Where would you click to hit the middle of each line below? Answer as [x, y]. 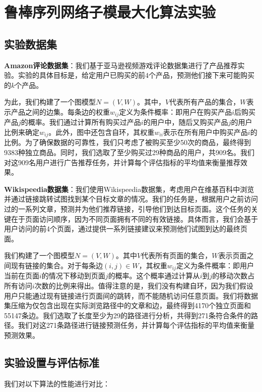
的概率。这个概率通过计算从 [154, 276]
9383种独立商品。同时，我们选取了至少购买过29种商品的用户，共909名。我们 [129, 152]
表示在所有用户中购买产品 [205, 132]
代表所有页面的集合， [177, 255]
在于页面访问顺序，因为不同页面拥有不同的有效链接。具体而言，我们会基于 [134, 218]
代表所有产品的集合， [205, 102]
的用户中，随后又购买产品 [186, 122]
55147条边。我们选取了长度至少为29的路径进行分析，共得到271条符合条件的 [127, 315]
